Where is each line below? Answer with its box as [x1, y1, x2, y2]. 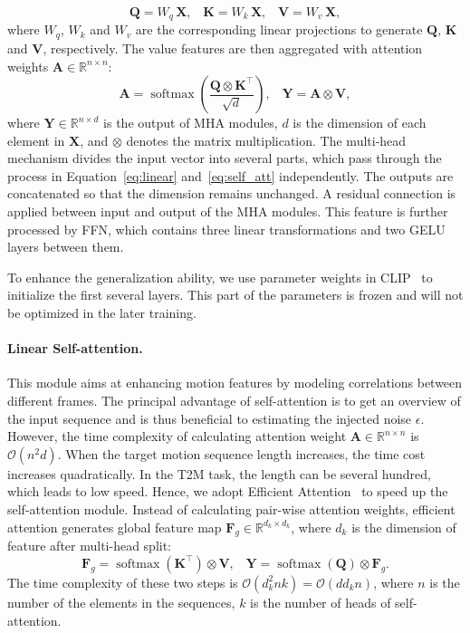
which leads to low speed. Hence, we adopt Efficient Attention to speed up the [7, 482, 448, 501]
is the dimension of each [293, 113, 427, 132]
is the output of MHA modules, [103, 113, 278, 132]
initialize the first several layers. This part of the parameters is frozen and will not [7, 285, 464, 304]
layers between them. [7, 237, 124, 256]
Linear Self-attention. [7, 339, 143, 358]
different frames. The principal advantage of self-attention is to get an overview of [7, 391, 461, 410]
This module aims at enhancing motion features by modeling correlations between [7, 373, 463, 392]
